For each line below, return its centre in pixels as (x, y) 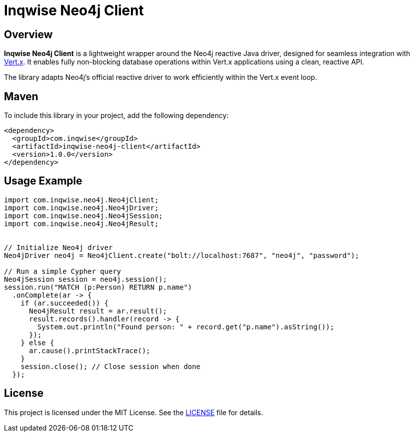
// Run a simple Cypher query (63, 271)
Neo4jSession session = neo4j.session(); (86, 279)
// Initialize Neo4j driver (59, 247)
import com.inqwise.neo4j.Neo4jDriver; (81, 208)
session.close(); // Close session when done (111, 366)
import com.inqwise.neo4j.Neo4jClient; (81, 200)
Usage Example (43, 181)
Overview (29, 34)
